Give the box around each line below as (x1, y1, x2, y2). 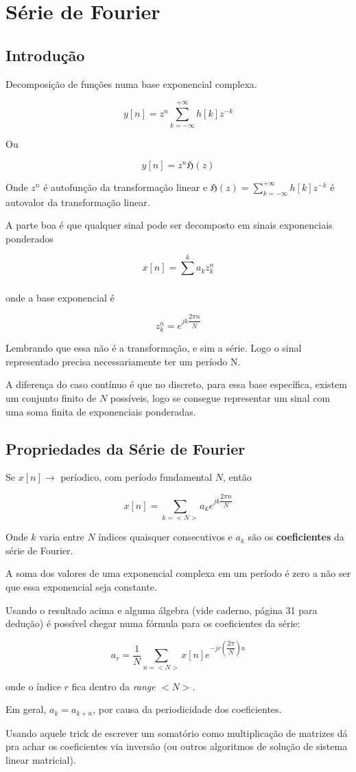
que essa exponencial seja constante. (5, 579, 157, 593)
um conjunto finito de (5, 391, 97, 405)
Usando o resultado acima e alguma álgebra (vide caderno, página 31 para (5, 602, 318, 617)
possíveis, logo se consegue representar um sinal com (110, 391, 331, 405)
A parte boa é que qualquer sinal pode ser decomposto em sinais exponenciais (5, 218, 333, 232)
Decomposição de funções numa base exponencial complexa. (5, 76, 257, 91)
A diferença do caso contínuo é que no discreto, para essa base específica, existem (5, 377, 347, 391)
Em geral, (5, 702, 47, 716)
